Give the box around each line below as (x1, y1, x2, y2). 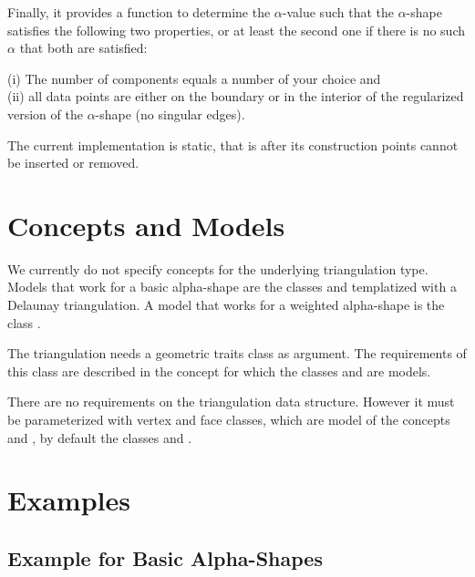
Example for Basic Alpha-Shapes (7, 543, 323, 572)
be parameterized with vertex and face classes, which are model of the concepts (7, 410, 450, 429)
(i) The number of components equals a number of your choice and (7, 68, 381, 88)
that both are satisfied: (19, 38, 148, 57)
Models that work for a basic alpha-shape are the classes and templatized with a (7, 277, 457, 296)
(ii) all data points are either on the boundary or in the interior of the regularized (7, 87, 464, 106)
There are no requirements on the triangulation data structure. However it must (7, 392, 455, 411)
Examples (7, 481, 130, 519)
